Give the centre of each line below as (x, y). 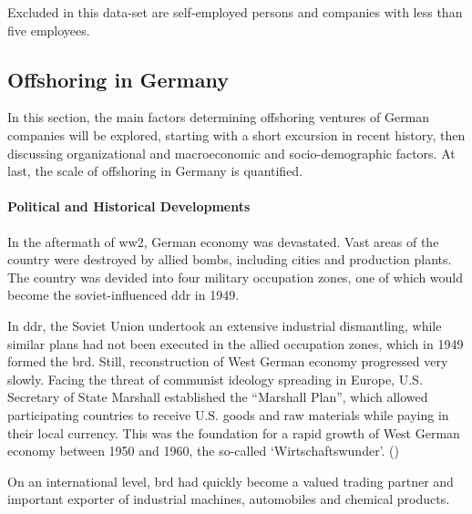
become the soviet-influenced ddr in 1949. (123, 295)
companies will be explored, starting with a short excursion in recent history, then (236, 134)
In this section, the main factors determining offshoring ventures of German (219, 117)
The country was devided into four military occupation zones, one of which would (236, 277)
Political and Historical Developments (129, 206)
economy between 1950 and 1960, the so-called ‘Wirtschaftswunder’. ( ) (204, 451)
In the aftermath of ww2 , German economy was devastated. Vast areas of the (223, 241)
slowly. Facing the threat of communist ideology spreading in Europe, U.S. (215, 379)
